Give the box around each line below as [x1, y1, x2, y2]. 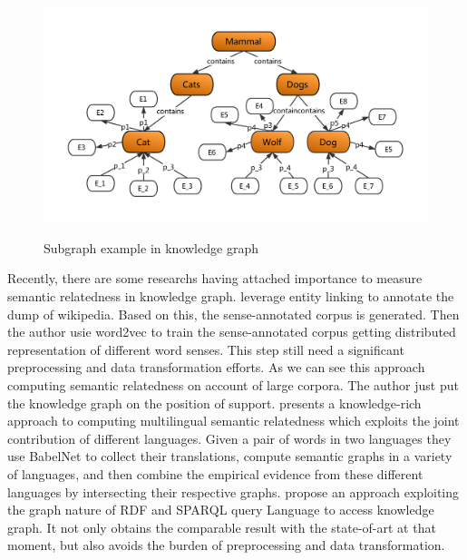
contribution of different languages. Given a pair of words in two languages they [7, 428, 452, 447]
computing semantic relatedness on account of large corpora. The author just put [7, 376, 459, 394]
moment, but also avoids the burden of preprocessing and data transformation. [7, 535, 445, 555]
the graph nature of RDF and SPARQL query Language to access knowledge [7, 500, 434, 519]
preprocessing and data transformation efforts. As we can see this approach [7, 358, 425, 377]
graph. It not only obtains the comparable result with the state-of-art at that [7, 517, 436, 536]
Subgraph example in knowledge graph [44, 238, 258, 257]
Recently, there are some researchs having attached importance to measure [7, 269, 423, 288]
